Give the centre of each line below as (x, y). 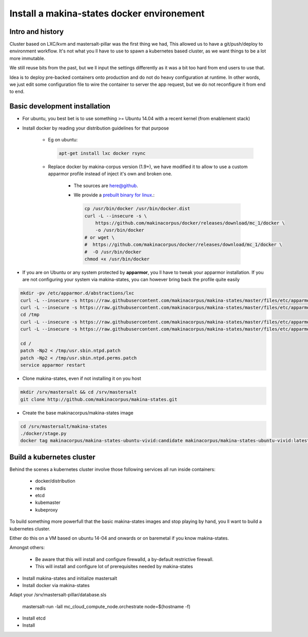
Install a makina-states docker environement (107, 13)
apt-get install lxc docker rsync (102, 153)
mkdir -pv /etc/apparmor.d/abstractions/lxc (77, 293)
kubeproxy (46, 509)
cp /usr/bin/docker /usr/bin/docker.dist (137, 209)
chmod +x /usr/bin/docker (117, 259)
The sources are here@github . (106, 186)
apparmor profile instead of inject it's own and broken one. (110, 174)
